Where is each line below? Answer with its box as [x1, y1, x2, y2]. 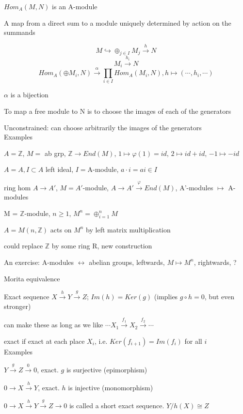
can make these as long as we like [4, 320, 103, 330]
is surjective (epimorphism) [66, 365, 147, 375]
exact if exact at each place [4, 336, 85, 346]
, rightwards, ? [194, 257, 237, 267]
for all [184, 336, 202, 346]
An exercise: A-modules [4, 257, 74, 267]
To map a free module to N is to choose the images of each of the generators [4, 106, 231, 116]
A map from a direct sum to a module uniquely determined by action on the [4, 17, 231, 28]
